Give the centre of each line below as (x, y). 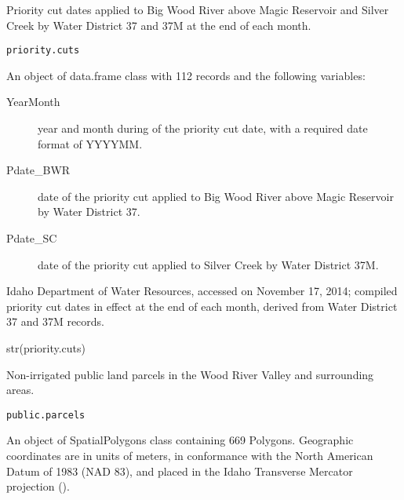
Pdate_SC (32, 238)
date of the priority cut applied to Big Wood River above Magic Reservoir (216, 196)
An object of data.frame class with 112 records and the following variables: (186, 75)
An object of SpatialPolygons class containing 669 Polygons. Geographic (180, 440)
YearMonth (33, 102)
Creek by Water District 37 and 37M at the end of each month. (159, 25)
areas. (20, 390)
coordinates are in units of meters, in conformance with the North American (190, 455)
